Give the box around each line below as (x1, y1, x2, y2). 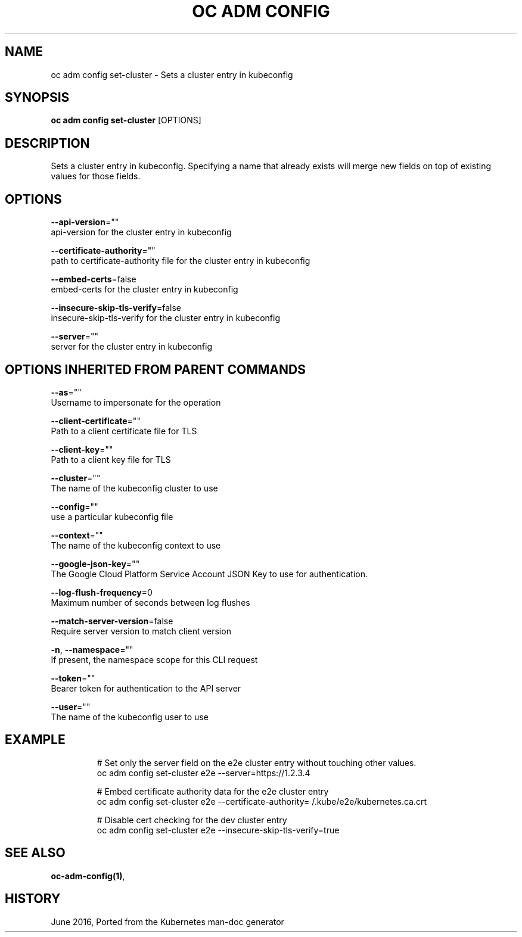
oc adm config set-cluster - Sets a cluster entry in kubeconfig (51, 69, 293, 80)
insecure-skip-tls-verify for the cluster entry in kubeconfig (51, 313, 280, 323)
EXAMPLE (5, 732, 66, 748)
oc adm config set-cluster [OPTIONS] (51, 115, 201, 126)
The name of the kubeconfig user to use (51, 711, 209, 722)
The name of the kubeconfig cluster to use (51, 482, 218, 493)
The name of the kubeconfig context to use (51, 540, 221, 550)
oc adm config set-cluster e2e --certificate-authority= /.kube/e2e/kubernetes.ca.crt (97, 796, 427, 807)
